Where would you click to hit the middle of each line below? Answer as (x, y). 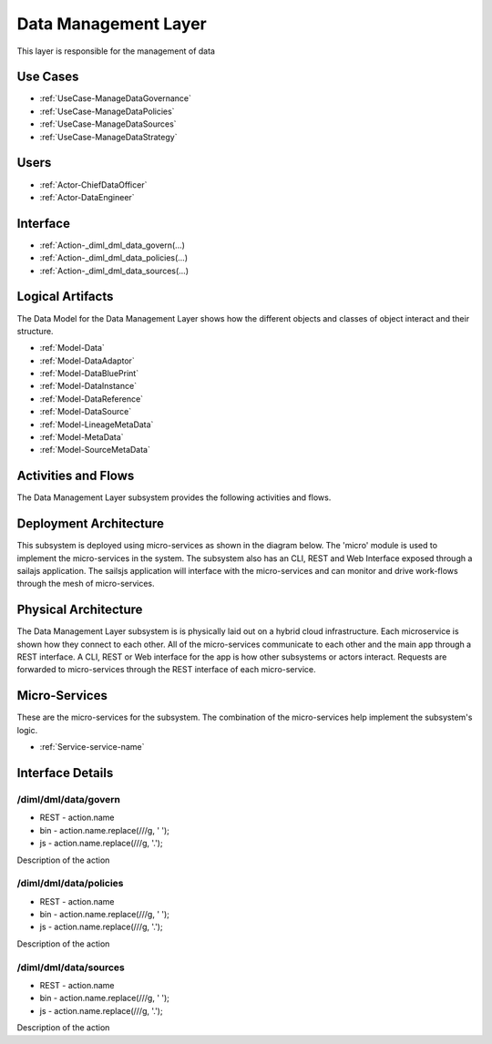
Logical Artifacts (65, 297)
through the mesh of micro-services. (86, 584)
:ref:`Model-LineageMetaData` (97, 425)
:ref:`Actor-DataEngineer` (87, 197)
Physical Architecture (80, 610)
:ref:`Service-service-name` (92, 747)
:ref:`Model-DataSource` (86, 412)
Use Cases (48, 77)
